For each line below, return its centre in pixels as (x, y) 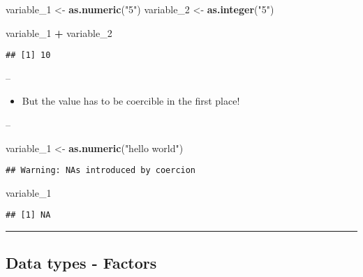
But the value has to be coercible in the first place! (131, 101)
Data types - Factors (81, 262)
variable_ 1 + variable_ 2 (59, 32)
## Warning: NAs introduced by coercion (101, 171)
